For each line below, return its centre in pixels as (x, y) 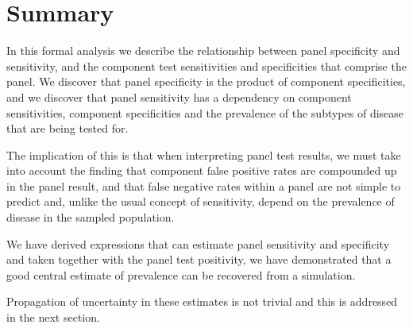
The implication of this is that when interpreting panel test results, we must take (204, 154)
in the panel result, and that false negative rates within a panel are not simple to (204, 185)
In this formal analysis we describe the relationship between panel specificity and (203, 50)
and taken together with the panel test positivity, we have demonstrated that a (199, 259)
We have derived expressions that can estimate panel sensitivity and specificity (198, 243)
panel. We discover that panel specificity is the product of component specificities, (206, 81)
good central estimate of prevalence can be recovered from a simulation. (181, 274)
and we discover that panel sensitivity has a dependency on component (179, 96)
